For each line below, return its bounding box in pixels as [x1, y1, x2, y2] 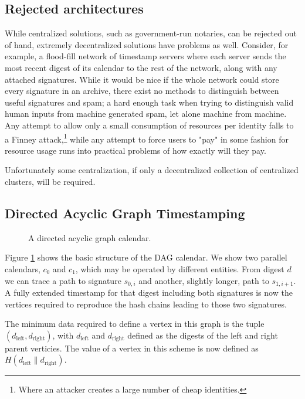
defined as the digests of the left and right [127, 329, 278, 341]
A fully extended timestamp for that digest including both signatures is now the [5, 286, 293, 299]
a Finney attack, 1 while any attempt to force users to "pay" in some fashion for [5, 131, 289, 145]
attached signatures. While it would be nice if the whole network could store [5, 73, 279, 85]
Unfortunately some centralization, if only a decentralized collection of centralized [5, 164, 299, 176]
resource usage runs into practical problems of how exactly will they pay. [5, 144, 266, 156]
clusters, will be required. [5, 175, 96, 187]
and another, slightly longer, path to [138, 274, 269, 286]
